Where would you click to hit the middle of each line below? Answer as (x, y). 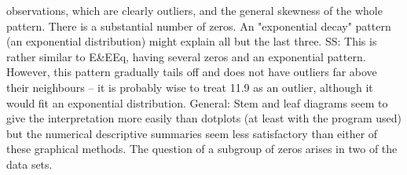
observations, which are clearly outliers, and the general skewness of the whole (194, 10)
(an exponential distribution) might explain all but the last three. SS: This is (192, 41)
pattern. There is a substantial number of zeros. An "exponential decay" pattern (199, 26)
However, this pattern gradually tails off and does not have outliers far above (192, 72)
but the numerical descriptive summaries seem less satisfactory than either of (192, 133)
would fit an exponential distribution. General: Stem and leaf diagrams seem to (197, 102)
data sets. (29, 164)
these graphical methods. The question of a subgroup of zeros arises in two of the (202, 149)
